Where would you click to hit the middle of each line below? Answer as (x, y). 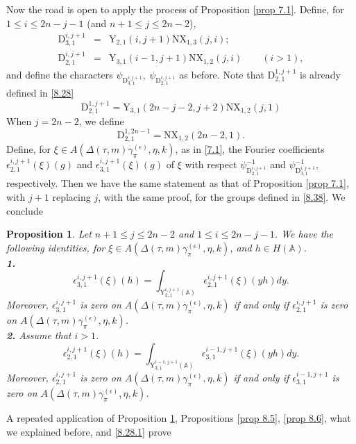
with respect (211, 164)
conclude (25, 210)
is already (320, 74)
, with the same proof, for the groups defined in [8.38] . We (222, 197)
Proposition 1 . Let (49, 234)
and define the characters (60, 74)
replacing (71, 197)
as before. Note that (222, 74)
